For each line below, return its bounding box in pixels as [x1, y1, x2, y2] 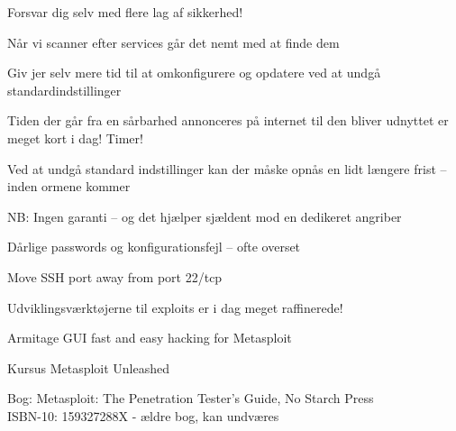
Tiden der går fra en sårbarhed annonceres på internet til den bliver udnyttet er [7, 111, 449, 130]
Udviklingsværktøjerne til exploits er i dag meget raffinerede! [7, 298, 343, 316]
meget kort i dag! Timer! [7, 128, 143, 147]
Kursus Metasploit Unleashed [7, 358, 170, 377]
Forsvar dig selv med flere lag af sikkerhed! [7, 3, 243, 21]
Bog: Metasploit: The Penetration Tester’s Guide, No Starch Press [7, 389, 374, 408]
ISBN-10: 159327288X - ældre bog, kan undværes [7, 406, 279, 425]
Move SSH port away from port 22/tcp [7, 267, 223, 286]
